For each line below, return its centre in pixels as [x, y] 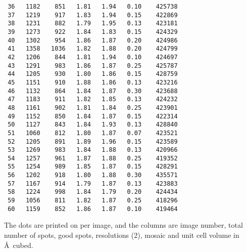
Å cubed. [19, 245]
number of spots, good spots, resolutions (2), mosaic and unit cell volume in [122, 235]
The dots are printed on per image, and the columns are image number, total [124, 225]
